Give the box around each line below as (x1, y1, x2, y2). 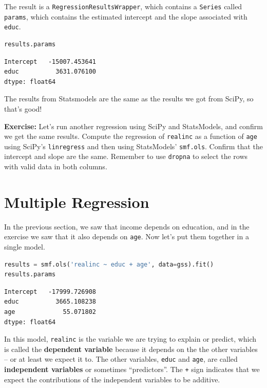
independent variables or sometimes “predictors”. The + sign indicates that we (4, 364, 260, 375)
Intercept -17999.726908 (4, 288, 96, 295)
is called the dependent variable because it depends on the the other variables (4, 343, 258, 354)
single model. (4, 241, 45, 252)
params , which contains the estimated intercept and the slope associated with (4, 11, 247, 22)
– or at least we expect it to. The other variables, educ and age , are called (4, 354, 238, 364)
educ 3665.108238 (4, 298, 96, 306)
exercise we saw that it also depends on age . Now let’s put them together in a (4, 231, 249, 242)
